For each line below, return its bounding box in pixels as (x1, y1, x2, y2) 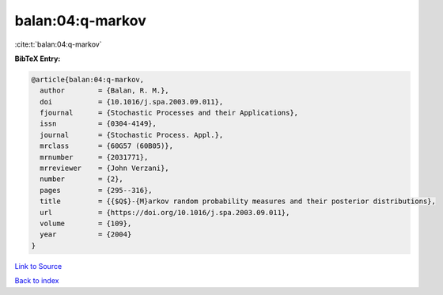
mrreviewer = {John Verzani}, (40, 164, 169, 173)
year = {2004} (40, 230, 132, 239)
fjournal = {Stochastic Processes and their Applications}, (40, 108, 299, 118)
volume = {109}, (40, 219, 132, 228)
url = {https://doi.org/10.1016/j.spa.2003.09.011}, (40, 208, 290, 217)
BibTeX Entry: (14, 54, 61, 63)
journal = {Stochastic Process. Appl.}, (40, 130, 224, 139)
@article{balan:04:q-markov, (31, 75, 145, 84)
